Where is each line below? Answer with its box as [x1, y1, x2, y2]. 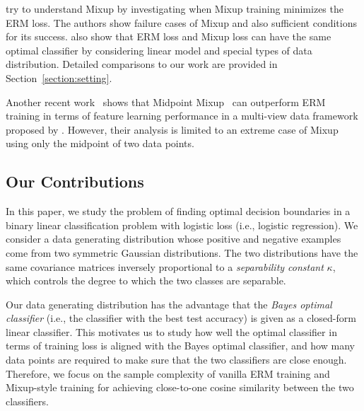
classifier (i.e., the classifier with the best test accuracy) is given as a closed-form [6, 311, 356, 325]
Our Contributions [6, 170, 144, 192]
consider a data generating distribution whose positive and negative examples [6, 231, 341, 246]
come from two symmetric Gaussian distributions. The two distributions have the [6, 245, 358, 260]
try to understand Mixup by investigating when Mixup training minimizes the [6, 1, 344, 16]
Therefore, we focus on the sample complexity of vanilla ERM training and [6, 366, 330, 381]
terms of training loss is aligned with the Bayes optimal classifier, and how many [6, 338, 355, 353]
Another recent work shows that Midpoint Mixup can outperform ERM [6, 94, 326, 109]
